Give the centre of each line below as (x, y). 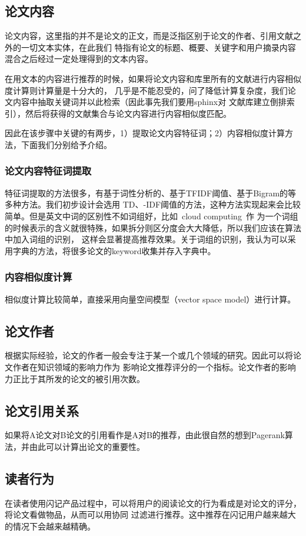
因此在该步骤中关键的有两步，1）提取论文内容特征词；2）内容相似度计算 (145, 133)
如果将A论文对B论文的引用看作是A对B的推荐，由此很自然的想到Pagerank (145, 435)
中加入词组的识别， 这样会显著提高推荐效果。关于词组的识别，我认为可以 (146, 239)
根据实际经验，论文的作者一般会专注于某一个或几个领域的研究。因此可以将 (149, 355)
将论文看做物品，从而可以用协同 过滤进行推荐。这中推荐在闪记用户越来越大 (150, 514)
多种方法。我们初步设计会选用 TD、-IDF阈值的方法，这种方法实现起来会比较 (153, 204)
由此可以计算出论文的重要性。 (87, 446)
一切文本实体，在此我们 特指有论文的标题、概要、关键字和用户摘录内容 (158, 47)
